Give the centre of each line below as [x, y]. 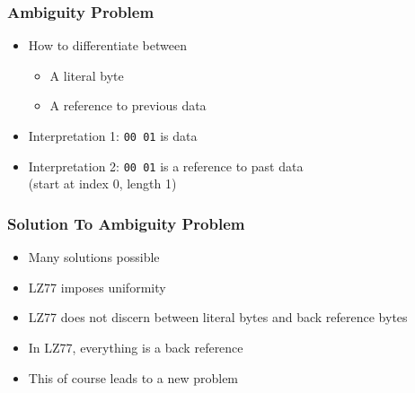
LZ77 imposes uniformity [97, 287]
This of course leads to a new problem [133, 377]
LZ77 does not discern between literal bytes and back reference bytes [218, 317]
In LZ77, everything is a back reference [136, 347]
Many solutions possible [94, 257]
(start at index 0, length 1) [102, 183]
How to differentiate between [107, 45]
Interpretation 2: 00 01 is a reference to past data [166, 166]
